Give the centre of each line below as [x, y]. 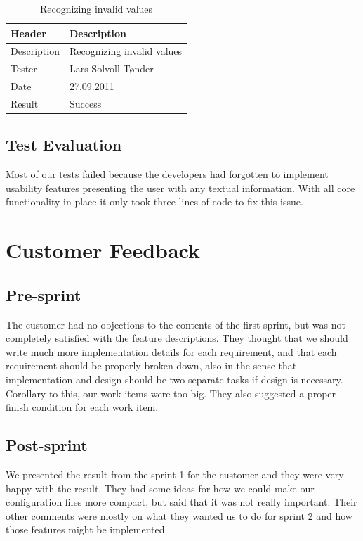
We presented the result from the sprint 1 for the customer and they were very [175, 474]
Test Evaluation [64, 145]
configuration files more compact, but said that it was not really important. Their [181, 502]
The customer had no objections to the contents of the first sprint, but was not [176, 324]
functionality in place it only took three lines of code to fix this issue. [154, 202]
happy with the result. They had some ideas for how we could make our [160, 488]
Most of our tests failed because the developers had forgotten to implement [167, 174]
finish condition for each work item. [82, 407]
